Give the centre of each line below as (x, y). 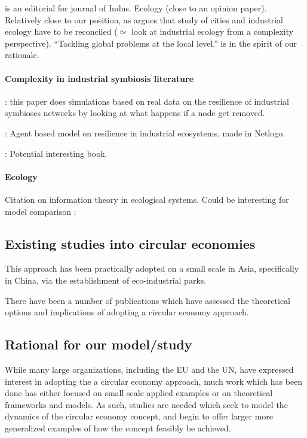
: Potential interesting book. (56, 153)
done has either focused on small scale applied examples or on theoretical (139, 393)
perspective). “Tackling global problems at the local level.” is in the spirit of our (151, 43)
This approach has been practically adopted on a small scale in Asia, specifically (152, 268)
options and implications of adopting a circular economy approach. (127, 312)
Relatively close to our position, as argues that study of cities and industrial (144, 19)
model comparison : (41, 211)
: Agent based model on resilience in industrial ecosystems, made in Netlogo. (145, 133)
